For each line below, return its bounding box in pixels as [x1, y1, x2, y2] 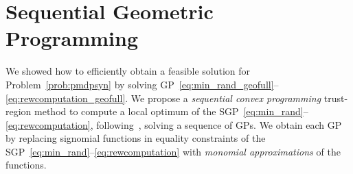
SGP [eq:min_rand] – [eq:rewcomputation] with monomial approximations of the [5, 144, 341, 158]
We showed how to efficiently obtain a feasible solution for [5, 64, 251, 78]
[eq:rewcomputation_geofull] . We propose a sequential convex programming [5, 90, 321, 105]
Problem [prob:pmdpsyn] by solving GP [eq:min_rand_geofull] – [5, 77, 279, 91]
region [5, 104, 32, 119]
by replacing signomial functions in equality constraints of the [5, 131, 266, 145]
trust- [323, 90, 348, 105]
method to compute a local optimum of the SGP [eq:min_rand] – [34, 104, 308, 119]
